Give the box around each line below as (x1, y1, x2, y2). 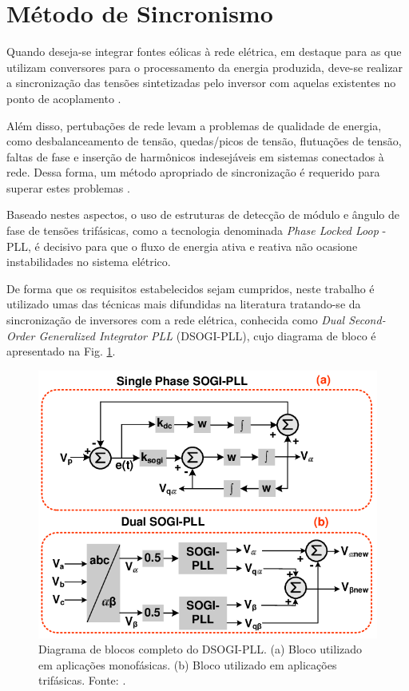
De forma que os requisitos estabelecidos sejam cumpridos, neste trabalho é (6, 280, 375, 296)
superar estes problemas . (6, 179, 130, 196)
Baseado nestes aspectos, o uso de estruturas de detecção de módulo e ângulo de (6, 206, 399, 223)
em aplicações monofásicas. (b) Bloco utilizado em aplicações (38, 656, 337, 673)
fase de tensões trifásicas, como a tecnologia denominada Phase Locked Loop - (6, 222, 387, 239)
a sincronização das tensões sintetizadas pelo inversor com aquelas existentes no (6, 74, 396, 91)
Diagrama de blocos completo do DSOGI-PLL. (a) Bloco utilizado (38, 641, 363, 657)
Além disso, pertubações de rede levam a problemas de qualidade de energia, (6, 117, 382, 133)
